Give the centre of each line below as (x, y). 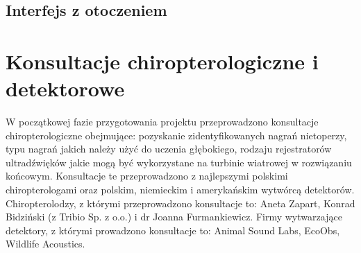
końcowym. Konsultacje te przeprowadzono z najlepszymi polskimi (147, 176)
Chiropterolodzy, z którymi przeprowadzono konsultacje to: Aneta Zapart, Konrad (180, 203)
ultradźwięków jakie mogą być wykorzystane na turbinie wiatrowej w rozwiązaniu (179, 162)
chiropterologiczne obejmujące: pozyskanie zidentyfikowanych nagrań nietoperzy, (176, 135)
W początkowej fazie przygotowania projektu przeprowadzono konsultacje (162, 122)
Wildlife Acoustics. (45, 244)
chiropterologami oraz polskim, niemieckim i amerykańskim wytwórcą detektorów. (180, 190)
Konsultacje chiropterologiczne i (162, 61)
